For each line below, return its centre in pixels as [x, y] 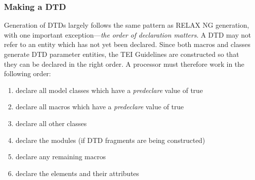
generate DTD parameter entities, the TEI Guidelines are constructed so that [122, 54]
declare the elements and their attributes [77, 173]
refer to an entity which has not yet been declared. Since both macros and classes [127, 44]
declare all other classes [51, 123]
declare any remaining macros [61, 157]
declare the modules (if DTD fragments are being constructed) [110, 140]
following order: [27, 73]
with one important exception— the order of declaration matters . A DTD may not [128, 34]
